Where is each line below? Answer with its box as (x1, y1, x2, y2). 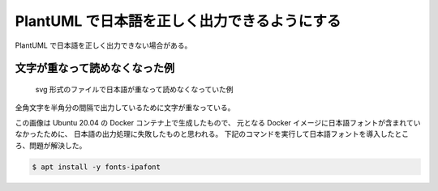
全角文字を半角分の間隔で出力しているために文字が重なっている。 (15, 103, 235, 112)
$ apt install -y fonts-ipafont (32, 162, 161, 172)
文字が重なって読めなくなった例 (15, 62, 174, 75)
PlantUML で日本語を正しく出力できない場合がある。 (15, 40, 192, 50)
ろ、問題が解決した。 (15, 140, 87, 150)
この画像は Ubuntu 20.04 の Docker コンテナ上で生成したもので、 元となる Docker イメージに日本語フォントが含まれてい (15, 117, 421, 127)
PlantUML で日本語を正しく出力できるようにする (15, 12, 341, 30)
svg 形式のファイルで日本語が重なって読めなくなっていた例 (35, 84, 234, 94)
